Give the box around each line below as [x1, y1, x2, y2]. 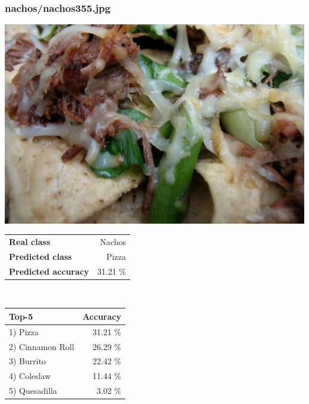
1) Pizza [9, 325, 39, 338]
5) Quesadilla [9, 384, 57, 397]
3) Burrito [9, 355, 46, 367]
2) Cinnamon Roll [9, 340, 74, 352]
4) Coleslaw [9, 370, 51, 382]
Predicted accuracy [9, 265, 89, 277]
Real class [9, 235, 51, 247]
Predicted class [9, 250, 72, 262]
